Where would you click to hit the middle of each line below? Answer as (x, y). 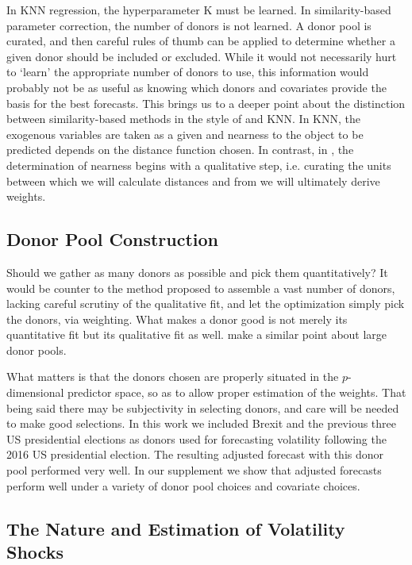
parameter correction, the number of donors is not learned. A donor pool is (189, 25)
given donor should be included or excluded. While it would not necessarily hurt (202, 56)
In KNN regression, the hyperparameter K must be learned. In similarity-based (199, 10)
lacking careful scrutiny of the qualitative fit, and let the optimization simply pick (206, 304)
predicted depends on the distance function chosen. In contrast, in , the (180, 150)
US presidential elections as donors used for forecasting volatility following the (196, 438)
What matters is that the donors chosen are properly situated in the (173, 377)
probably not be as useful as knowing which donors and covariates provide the (196, 87)
